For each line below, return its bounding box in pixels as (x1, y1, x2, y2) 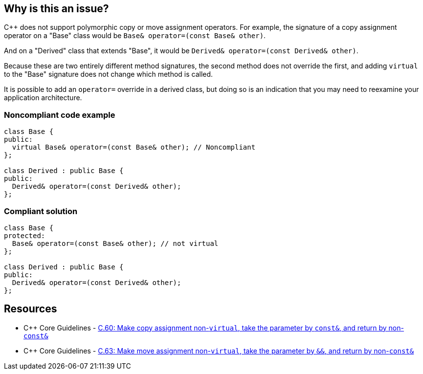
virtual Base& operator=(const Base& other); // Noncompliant (12, 143, 256, 152)
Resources (4, 303, 57, 315)
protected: (4, 231, 45, 240)
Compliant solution (4, 206, 78, 216)
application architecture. (4, 93, 82, 102)
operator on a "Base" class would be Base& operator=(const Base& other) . (4, 31, 266, 40)
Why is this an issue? (4, 2, 109, 15)
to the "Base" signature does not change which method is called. (4, 70, 213, 79)
